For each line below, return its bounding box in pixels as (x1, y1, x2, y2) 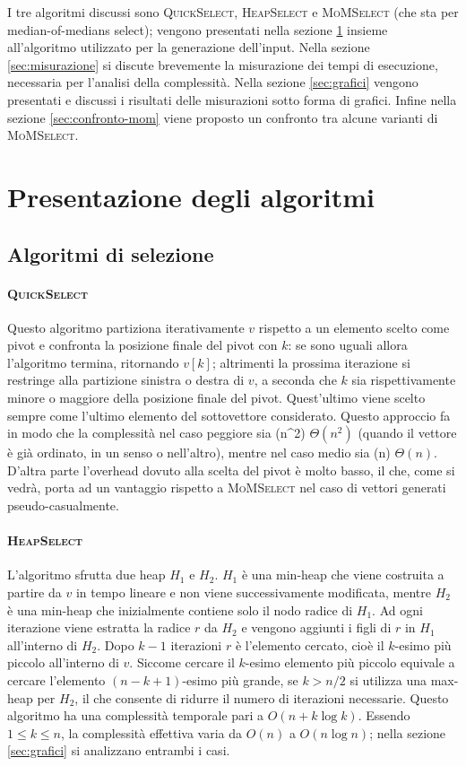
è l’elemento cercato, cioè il (235, 635, 384, 654)
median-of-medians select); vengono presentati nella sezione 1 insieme (7, 20, 388, 39)
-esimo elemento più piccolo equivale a (245, 653, 455, 672)
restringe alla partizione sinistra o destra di (7, 370, 245, 389)
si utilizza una (349, 671, 427, 689)
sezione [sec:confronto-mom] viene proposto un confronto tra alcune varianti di (7, 108, 438, 126)
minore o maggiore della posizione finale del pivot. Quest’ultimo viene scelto (7, 388, 426, 407)
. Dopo (97, 635, 134, 654)
